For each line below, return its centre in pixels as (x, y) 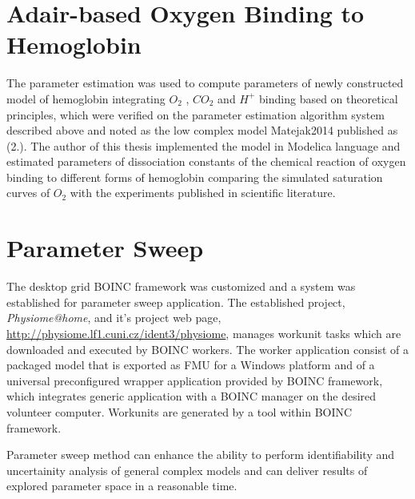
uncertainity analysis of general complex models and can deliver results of (187, 470)
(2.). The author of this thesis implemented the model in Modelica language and (204, 145)
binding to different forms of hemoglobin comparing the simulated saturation (195, 177)
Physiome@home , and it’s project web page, (114, 318)
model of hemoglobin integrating (86, 98)
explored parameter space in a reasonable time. (122, 486)
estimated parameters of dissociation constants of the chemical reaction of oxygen (206, 161)
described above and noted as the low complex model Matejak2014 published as (202, 130)
